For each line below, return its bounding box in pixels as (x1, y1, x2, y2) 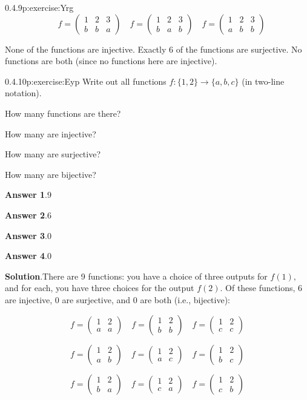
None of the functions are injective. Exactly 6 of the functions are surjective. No (5, 42, 302, 55)
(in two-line (242, 74, 285, 87)
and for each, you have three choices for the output (5, 281, 194, 294)
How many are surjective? (5, 148, 101, 160)
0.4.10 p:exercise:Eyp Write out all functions (5, 74, 167, 87)
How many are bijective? (5, 168, 96, 180)
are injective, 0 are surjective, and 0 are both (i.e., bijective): (5, 293, 231, 306)
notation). (5, 87, 42, 99)
